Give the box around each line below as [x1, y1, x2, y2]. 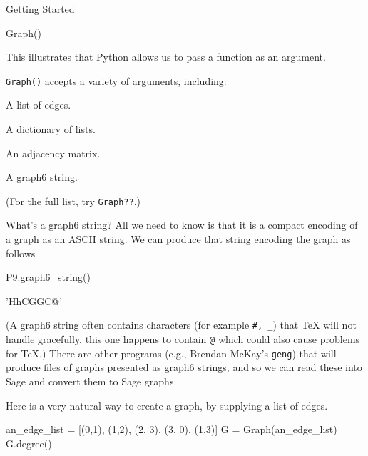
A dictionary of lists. [6, 122, 96, 137]
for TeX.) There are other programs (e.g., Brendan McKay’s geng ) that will [6, 345, 337, 360]
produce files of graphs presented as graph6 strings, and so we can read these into [6, 360, 362, 375]
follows [6, 245, 36, 260]
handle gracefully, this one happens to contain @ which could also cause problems [6, 332, 360, 347]
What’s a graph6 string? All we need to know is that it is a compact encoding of [6, 217, 358, 232]
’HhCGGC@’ [6, 293, 63, 308]
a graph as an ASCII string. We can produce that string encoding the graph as [6, 232, 351, 247]
